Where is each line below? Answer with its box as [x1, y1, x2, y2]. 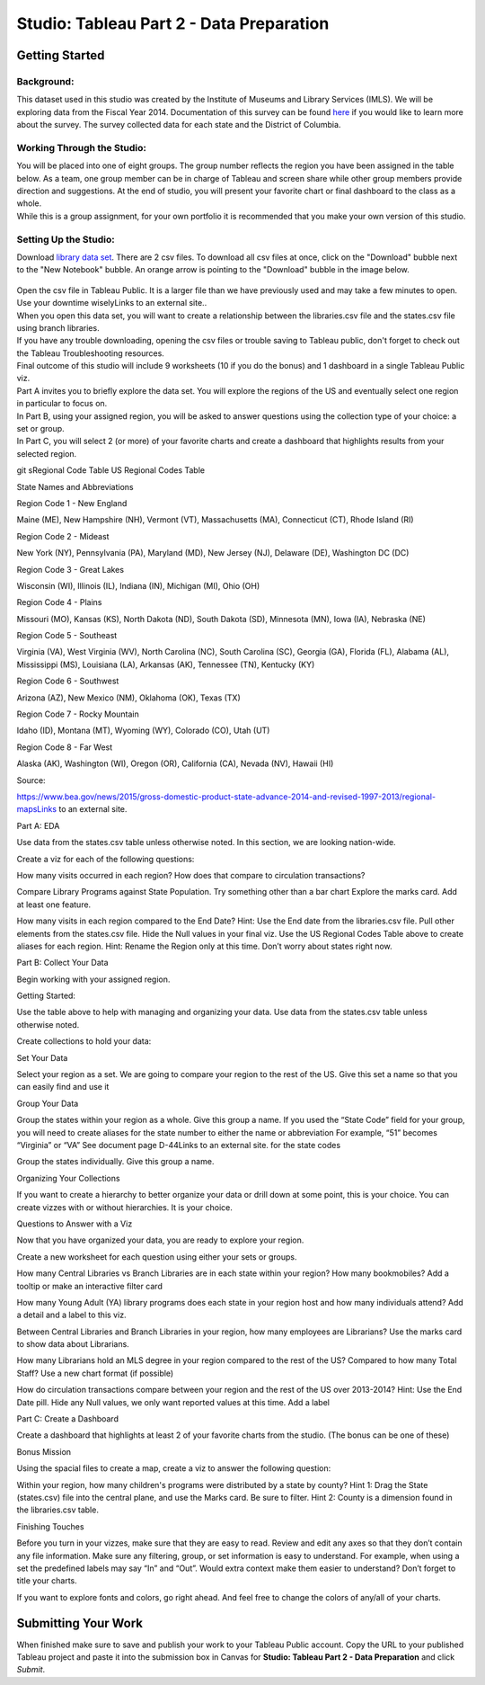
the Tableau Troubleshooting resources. [16, 347, 165, 359]
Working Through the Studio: [16, 141, 147, 154]
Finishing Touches [16, 1520, 84, 1532]
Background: [16, 75, 75, 87]
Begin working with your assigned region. [16, 974, 171, 985]
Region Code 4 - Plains [16, 597, 102, 608]
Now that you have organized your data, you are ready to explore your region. [16, 1235, 304, 1245]
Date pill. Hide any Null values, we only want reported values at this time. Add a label [16, 1396, 330, 1407]
